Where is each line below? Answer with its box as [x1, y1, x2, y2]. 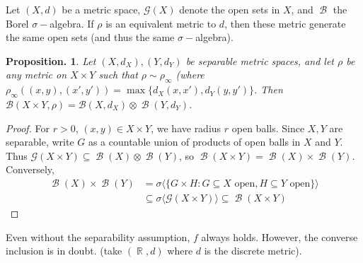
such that [98, 67, 138, 82]
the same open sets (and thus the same [6, 30, 175, 45]
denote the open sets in [179, 2, 280, 16]
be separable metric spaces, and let [185, 53, 334, 68]
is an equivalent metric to [105, 16, 217, 30]
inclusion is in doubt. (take [6, 243, 122, 258]
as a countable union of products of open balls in [88, 134, 301, 149]
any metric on [6, 67, 67, 82]
